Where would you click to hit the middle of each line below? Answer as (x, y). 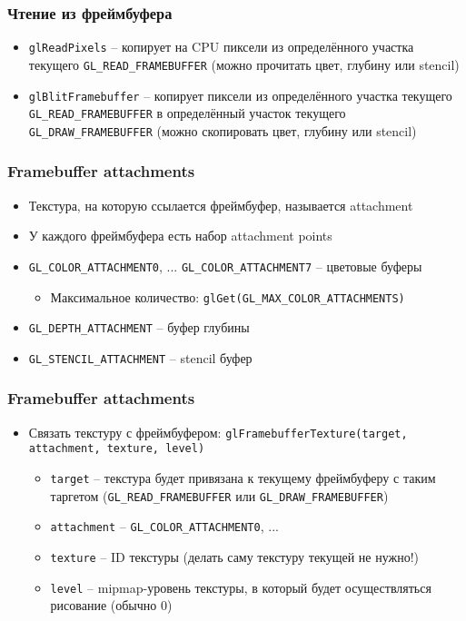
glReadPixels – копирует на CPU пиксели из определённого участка (221, 47)
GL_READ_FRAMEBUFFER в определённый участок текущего (187, 113)
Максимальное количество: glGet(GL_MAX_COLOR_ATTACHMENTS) (228, 296)
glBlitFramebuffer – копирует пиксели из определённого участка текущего (240, 95)
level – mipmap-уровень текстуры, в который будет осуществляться (241, 587)
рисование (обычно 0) (111, 605)
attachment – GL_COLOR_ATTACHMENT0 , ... (164, 526)
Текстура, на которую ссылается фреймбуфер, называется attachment (221, 205)
